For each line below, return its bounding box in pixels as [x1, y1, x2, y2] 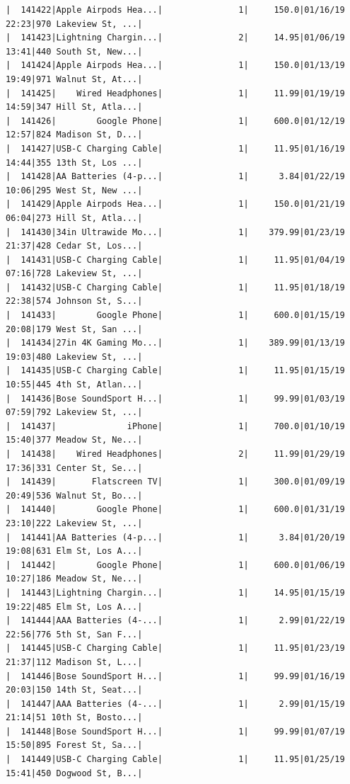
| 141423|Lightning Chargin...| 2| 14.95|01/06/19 [6, 33, 345, 43]
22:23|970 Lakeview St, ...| [6, 18, 143, 29]
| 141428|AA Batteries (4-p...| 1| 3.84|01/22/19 [6, 171, 345, 182]
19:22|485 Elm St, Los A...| [6, 601, 143, 612]
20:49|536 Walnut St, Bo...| [6, 490, 143, 501]
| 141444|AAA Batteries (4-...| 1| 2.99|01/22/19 [6, 615, 345, 626]
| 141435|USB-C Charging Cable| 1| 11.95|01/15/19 [6, 365, 345, 376]
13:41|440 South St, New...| [6, 46, 143, 57]
